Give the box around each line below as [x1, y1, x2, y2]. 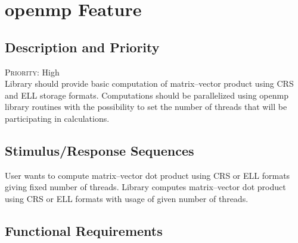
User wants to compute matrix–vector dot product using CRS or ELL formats [5, 169, 290, 181]
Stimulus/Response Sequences [5, 141, 194, 159]
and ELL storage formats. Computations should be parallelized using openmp [5, 89, 288, 101]
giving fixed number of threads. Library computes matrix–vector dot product [5, 181, 286, 193]
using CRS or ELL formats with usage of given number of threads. [5, 192, 249, 204]
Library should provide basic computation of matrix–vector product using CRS [5, 77, 294, 90]
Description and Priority [5, 37, 160, 56]
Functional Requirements [5, 221, 163, 239]
